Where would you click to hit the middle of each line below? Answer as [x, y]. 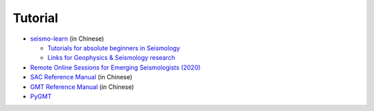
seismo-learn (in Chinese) [67, 39]
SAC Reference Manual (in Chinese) [81, 77]
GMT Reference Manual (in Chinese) [82, 87]
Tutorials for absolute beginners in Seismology [114, 48]
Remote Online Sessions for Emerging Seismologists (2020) [115, 67]
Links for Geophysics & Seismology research [112, 58]
